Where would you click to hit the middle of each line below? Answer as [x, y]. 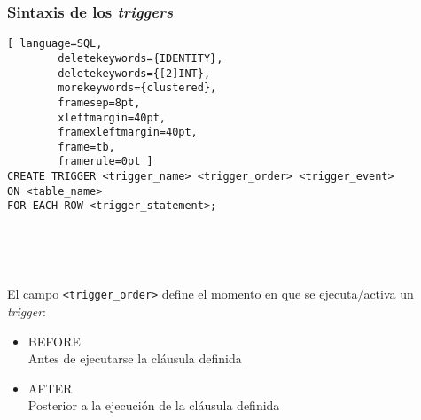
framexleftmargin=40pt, [128, 132]
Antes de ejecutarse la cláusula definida [135, 358]
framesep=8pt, [99, 102]
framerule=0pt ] [105, 162]
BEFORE [54, 341]
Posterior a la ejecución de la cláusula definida [154, 405]
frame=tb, [86, 147]
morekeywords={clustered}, [137, 88]
